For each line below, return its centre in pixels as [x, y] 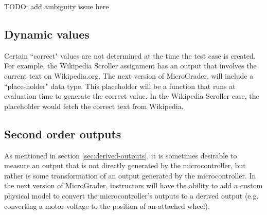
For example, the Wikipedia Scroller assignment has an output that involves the [130, 66]
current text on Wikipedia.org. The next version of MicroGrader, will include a [129, 75]
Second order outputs [63, 133]
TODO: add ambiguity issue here [57, 6]
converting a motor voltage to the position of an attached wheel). [107, 205]
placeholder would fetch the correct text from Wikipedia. [94, 106]
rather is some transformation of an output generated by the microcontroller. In [130, 175]
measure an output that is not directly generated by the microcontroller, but [125, 165]
